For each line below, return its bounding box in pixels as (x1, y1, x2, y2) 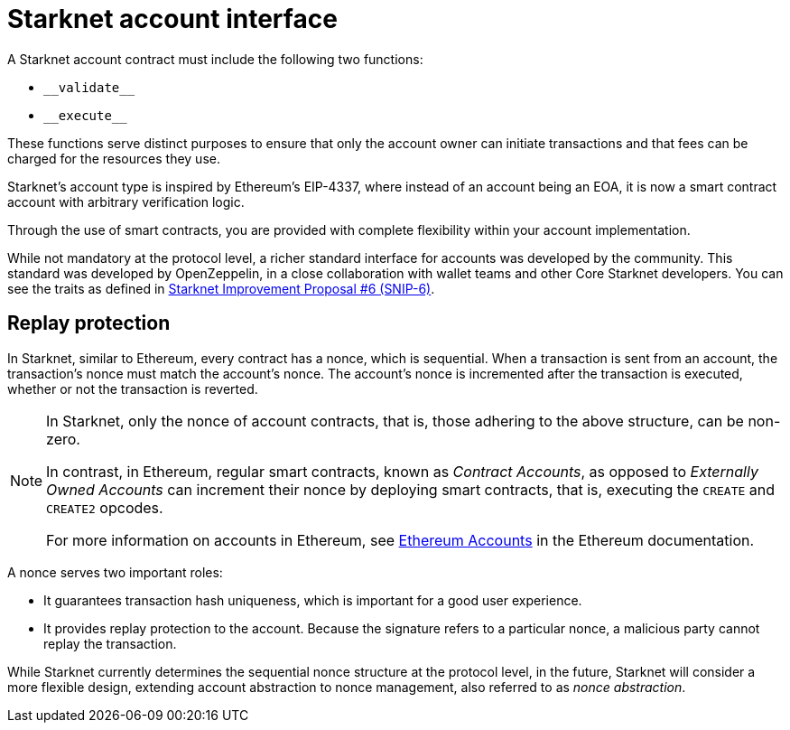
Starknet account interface (7, 4, 338, 34)
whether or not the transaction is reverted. (7, 380, 258, 397)
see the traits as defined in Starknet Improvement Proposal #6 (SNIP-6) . (7, 280, 435, 296)
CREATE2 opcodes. (46, 498, 163, 517)
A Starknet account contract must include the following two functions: (7, 51, 423, 67)
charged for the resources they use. (7, 150, 220, 166)
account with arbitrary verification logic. (7, 193, 245, 210)
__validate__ (43, 80, 135, 95)
